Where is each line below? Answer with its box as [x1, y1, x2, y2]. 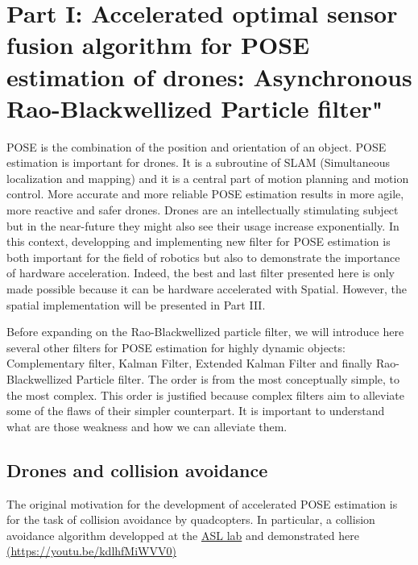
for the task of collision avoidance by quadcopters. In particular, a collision [6, 511, 375, 528]
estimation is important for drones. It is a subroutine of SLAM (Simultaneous [6, 154, 391, 171]
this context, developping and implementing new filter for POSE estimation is [6, 233, 391, 250]
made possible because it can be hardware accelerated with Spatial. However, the [6, 280, 407, 297]
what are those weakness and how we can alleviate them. [6, 418, 288, 434]
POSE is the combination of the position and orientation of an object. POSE [6, 138, 387, 155]
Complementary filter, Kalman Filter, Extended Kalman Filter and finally [6, 355, 373, 372]
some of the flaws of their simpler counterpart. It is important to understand [6, 402, 385, 419]
